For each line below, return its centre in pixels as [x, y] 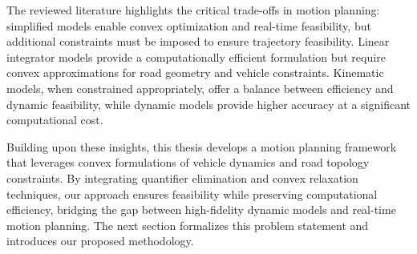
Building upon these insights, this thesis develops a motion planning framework [202, 146]
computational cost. [55, 120]
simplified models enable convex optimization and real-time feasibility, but [189, 25]
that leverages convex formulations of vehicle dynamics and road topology [188, 162]
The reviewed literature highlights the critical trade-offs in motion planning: [193, 10]
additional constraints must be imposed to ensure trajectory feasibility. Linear [198, 41]
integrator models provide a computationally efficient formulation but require [196, 56]
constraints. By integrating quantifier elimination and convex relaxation [182, 177]
